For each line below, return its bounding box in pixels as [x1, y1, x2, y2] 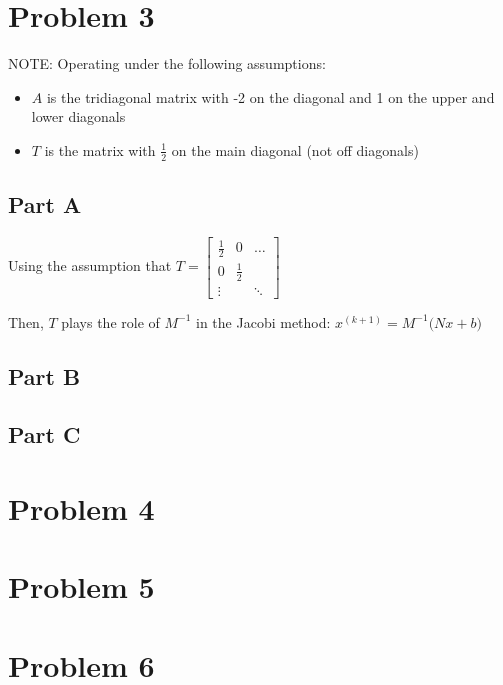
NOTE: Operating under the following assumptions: [8, 53, 326, 74]
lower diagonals [31, 106, 126, 127]
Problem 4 [8, 488, 155, 529]
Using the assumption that [8, 255, 172, 276]
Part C [8, 419, 81, 450]
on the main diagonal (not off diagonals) [171, 139, 419, 160]
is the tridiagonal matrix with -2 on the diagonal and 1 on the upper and [46, 86, 495, 107]
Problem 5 [8, 566, 155, 607]
